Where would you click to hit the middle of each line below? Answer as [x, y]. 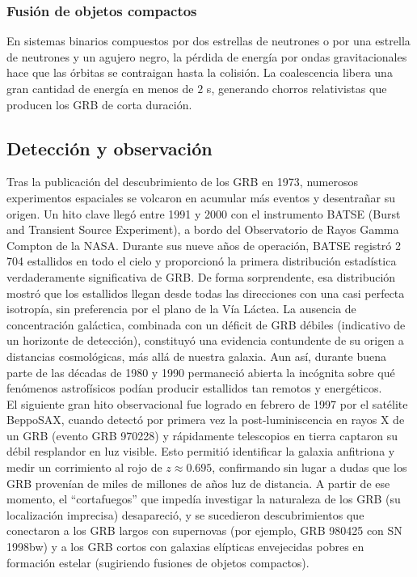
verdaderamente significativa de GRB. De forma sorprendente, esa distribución [201, 276]
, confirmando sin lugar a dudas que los [310, 467]
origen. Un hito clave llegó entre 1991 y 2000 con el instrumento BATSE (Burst [204, 213]
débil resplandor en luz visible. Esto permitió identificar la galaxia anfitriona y [201, 451]
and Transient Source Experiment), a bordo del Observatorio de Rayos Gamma [203, 229]
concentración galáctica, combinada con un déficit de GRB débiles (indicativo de [206, 324]
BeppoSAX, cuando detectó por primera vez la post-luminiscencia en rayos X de [206, 420]
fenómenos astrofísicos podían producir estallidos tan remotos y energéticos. [194, 388]
